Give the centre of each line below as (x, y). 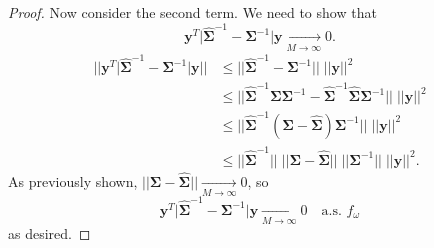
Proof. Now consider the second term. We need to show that (192, 12)
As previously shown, (73, 180)
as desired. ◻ (49, 233)
